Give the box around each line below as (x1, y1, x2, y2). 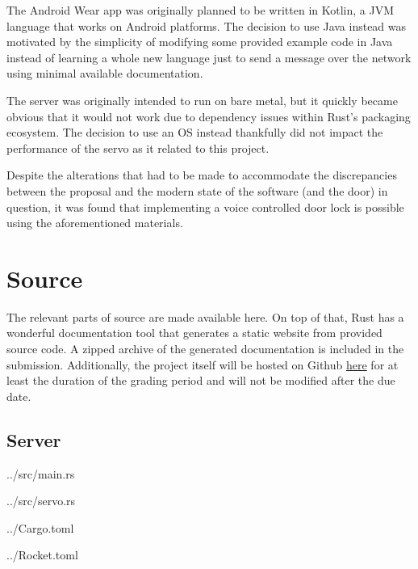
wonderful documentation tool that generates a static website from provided (6, 324, 382, 341)
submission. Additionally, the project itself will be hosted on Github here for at (6, 356, 399, 373)
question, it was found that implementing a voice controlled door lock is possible (6, 198, 404, 215)
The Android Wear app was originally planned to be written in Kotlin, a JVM (6, 2, 394, 18)
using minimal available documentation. (6, 65, 203, 82)
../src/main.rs (6, 465, 75, 482)
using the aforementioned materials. (6, 214, 183, 231)
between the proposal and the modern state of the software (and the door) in (6, 182, 388, 199)
